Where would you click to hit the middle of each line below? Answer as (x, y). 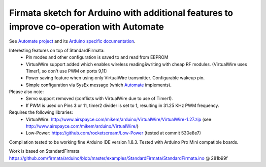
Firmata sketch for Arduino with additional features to (121, 13)
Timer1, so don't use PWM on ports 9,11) (66, 71)
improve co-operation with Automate (87, 27)
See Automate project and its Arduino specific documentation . (72, 41)
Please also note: (27, 92)
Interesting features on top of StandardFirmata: (57, 50)
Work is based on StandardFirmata (44, 151)
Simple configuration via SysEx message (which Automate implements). (99, 85)
